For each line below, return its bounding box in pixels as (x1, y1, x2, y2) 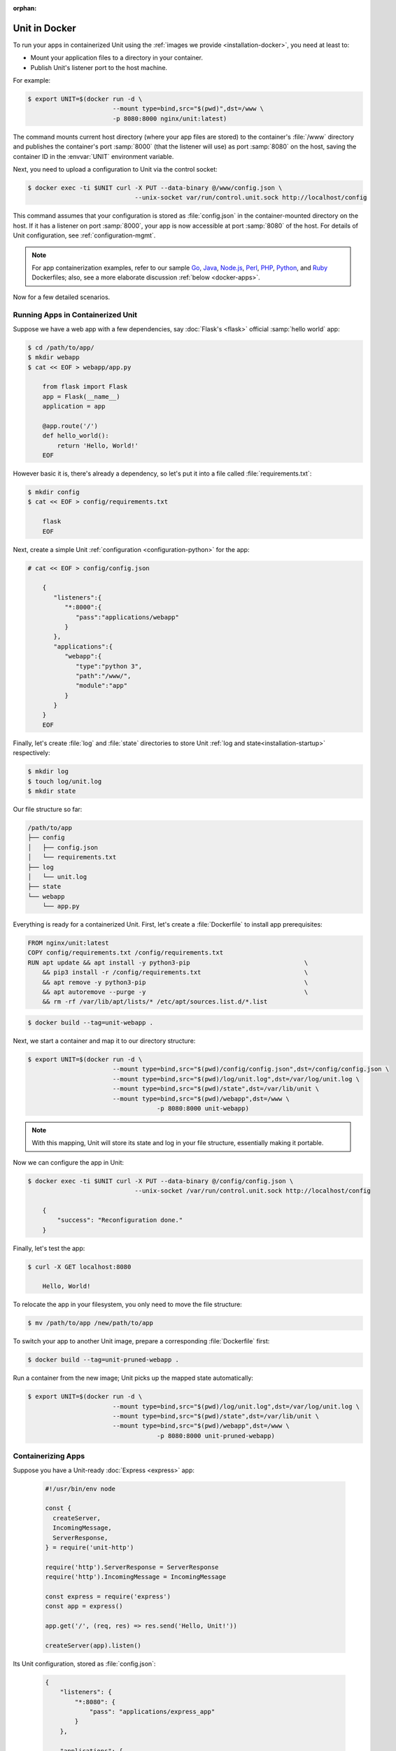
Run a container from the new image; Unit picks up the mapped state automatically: (13, 1373, 253, 1383)
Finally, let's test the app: (13, 1244, 85, 1252)
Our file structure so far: (13, 805, 83, 813)
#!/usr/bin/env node (45, 1485, 115, 1493)
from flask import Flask (42, 382, 128, 391)
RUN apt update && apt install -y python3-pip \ (27, 958, 309, 967)
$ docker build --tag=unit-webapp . (27, 1019, 154, 1026)
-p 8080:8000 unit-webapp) (156, 1104, 250, 1112)
